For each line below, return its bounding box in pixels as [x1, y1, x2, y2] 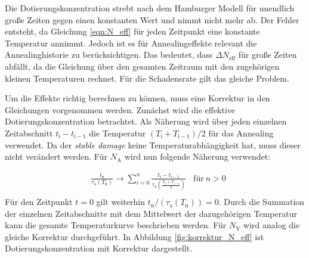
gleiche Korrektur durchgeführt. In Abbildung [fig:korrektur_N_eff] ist [5, 230, 264, 243]
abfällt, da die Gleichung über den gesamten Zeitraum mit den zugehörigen [5, 60, 280, 72]
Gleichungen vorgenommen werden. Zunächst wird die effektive [5, 103, 236, 116]
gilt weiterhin [96, 195, 145, 208]
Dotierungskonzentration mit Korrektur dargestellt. [5, 242, 193, 254]
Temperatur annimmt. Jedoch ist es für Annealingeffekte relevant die [5, 36, 257, 49]
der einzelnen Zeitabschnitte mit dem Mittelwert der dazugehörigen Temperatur [5, 207, 297, 219]
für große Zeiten [238, 48, 297, 61]
